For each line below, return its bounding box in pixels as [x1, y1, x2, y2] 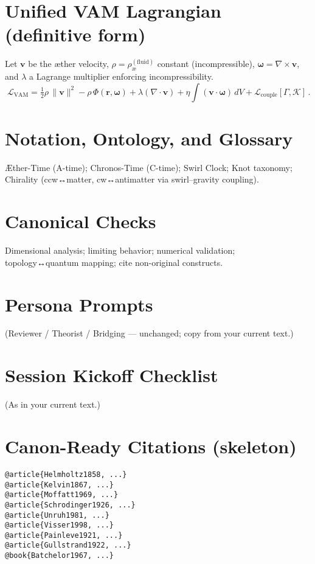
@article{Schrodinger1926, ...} [5, 500, 136, 509]
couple [260, 92, 277, 99]
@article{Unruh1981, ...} [5, 510, 109, 520]
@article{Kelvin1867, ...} [5, 480, 114, 489]
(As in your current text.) [5, 398, 100, 411]
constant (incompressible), [157, 57, 255, 70]
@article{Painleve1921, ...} [5, 531, 123, 540]
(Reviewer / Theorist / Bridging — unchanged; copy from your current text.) [5, 327, 294, 339]
